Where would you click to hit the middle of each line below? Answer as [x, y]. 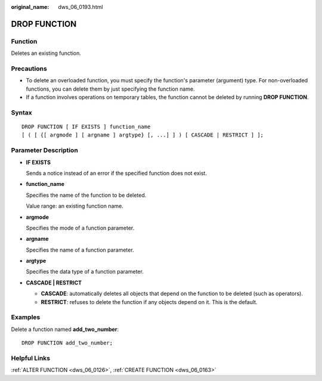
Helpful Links [31, 358]
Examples [26, 317]
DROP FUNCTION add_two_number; [67, 343]
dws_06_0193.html [80, 7]
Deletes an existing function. [46, 53]
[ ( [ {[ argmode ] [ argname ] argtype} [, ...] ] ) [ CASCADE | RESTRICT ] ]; [143, 135]
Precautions [29, 69]
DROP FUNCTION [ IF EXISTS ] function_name [86, 127]
